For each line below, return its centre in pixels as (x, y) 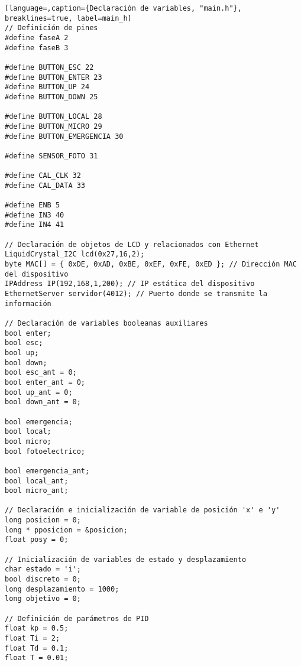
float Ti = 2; (33, 638)
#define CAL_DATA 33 (45, 185)
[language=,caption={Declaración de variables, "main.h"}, (123, 8)
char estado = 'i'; (43, 569)
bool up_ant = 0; (39, 392)
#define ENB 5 (33, 205)
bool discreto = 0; (43, 579)
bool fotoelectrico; (45, 451)
